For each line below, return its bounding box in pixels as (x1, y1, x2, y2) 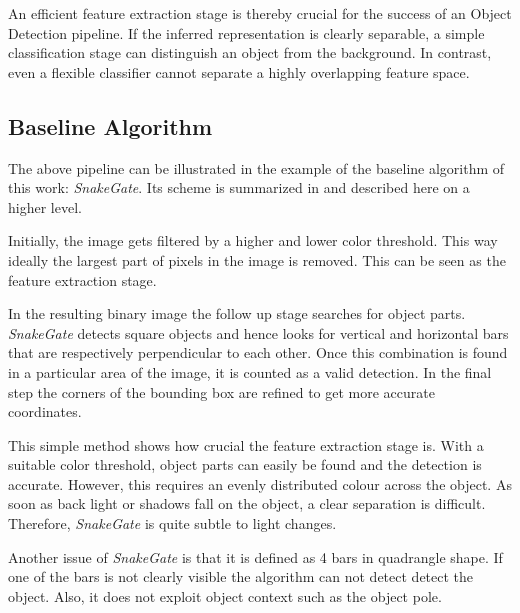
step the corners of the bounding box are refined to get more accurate (8, 381, 435, 402)
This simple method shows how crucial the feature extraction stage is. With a (8, 434, 484, 455)
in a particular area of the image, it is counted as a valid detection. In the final (8, 361, 492, 382)
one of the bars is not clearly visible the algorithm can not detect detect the (8, 566, 474, 587)
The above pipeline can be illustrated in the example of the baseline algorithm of (8, 157, 505, 178)
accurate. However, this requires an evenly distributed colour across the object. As (8, 473, 512, 494)
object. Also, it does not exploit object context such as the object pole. (8, 585, 442, 606)
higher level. (8, 196, 82, 217)
